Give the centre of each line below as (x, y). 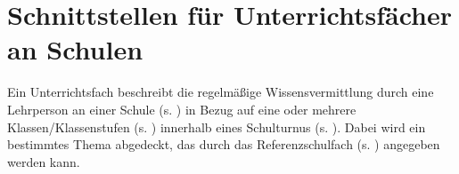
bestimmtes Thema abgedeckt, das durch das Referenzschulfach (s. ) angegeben (224, 144)
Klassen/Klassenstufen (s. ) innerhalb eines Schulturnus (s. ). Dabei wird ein (217, 127)
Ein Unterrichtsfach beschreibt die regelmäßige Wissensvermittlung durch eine (221, 92)
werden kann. (44, 161)
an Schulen (75, 49)
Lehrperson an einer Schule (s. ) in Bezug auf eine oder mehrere (182, 109)
